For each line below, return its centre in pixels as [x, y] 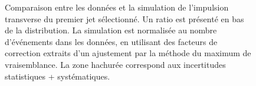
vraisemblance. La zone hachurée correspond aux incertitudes [115, 64]
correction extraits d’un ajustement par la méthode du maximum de [128, 53]
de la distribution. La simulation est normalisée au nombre [111, 30]
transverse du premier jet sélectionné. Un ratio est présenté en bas [124, 18]
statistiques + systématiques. [58, 76]
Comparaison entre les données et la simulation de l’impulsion [117, 7]
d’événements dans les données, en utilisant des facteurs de [111, 41]
